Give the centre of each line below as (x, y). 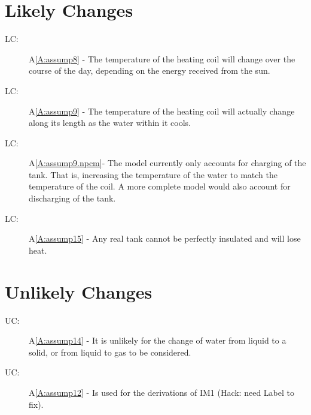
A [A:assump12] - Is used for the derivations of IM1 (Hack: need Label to (161, 392)
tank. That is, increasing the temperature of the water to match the (153, 174)
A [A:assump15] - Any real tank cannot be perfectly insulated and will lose (165, 238)
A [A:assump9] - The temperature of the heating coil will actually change (162, 111)
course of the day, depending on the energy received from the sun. (150, 70)
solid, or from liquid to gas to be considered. (110, 352)
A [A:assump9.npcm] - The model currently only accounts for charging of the (167, 163)
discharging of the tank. (72, 198)
